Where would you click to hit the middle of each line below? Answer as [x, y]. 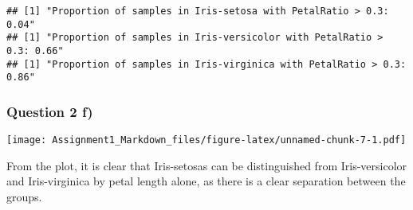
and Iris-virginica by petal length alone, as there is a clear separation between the [206, 181]
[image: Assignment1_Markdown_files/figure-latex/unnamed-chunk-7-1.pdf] [206, 140]
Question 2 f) [50, 111]
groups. [24, 196]
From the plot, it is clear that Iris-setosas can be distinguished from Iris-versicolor [207, 165]
